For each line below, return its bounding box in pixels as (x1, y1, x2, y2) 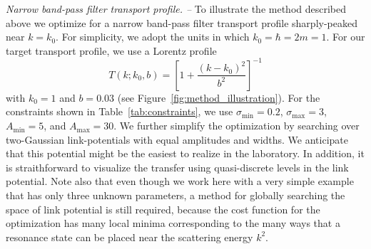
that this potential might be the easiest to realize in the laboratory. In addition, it (6, 146, 365, 161)
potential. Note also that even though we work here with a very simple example (6, 174, 354, 189)
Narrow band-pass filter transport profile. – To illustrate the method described (6, 1, 347, 16)
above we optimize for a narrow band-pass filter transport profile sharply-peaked (6, 15, 357, 30)
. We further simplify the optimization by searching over (113, 118, 360, 133)
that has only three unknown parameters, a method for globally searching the (6, 188, 345, 203)
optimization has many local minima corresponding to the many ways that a (6, 216, 340, 231)
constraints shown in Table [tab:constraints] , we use (6, 104, 233, 119)
